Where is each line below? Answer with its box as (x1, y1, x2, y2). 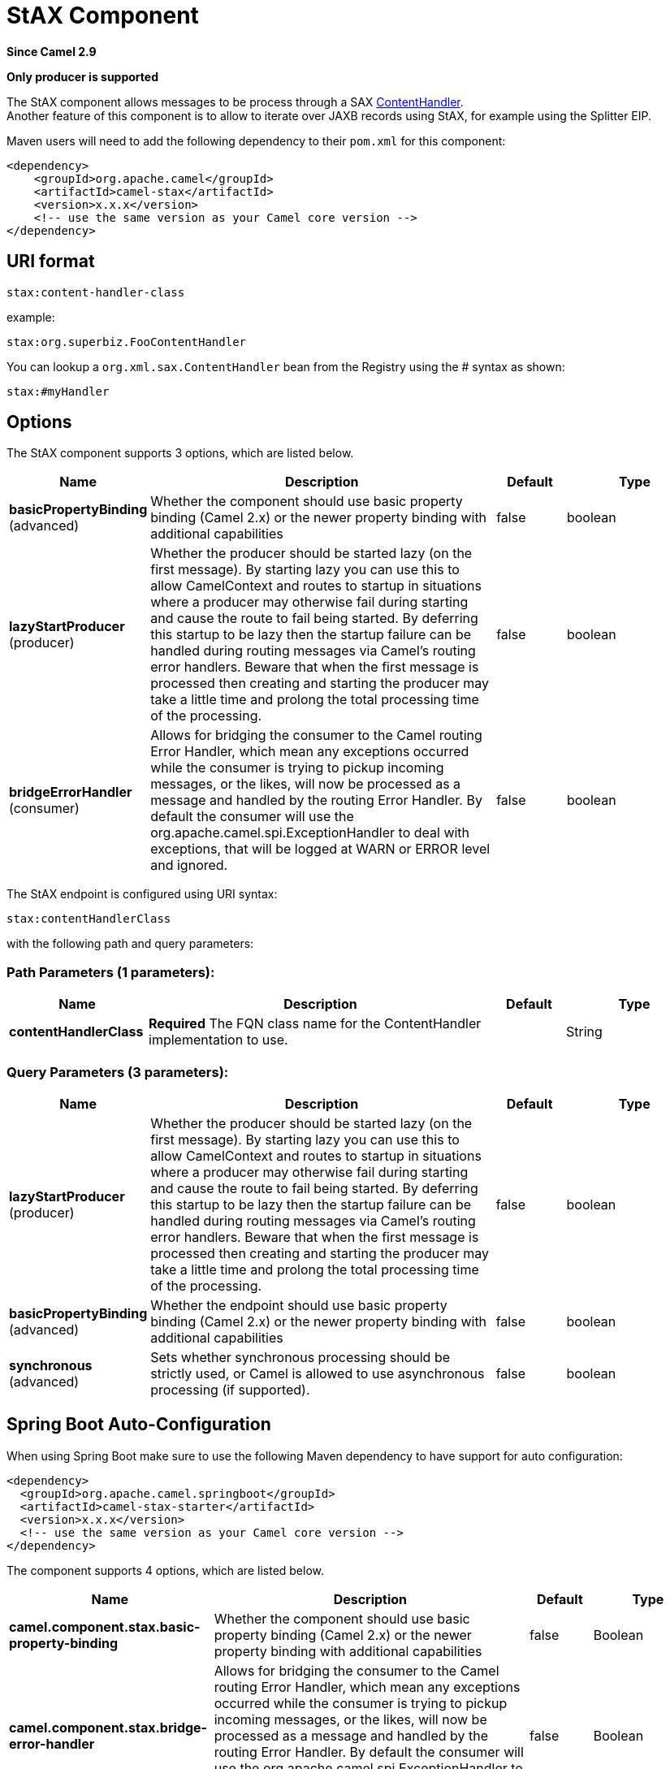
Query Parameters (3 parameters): (6, 1063, 229, 1080)
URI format (6, 251, 95, 272)
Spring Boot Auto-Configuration (6, 1414, 271, 1435)
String (566, 1023, 603, 1040)
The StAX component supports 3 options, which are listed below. (6, 446, 354, 461)
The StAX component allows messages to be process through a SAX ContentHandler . (6, 94, 464, 109)
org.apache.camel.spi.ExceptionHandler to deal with (150, 824, 470, 841)
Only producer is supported (6, 69, 158, 84)
